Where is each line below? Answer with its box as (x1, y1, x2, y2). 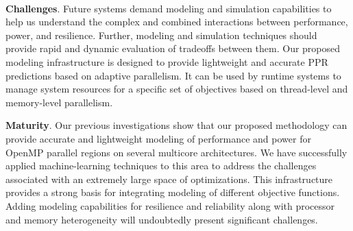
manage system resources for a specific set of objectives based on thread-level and (5, 82, 348, 96)
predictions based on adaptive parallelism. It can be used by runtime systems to (5, 68, 341, 82)
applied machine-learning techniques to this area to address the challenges (5, 158, 317, 173)
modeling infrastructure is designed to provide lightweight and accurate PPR (5, 54, 328, 69)
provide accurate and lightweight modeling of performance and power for (5, 131, 311, 145)
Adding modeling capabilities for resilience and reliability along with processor (5, 198, 335, 212)
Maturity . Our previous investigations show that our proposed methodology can (5, 118, 348, 132)
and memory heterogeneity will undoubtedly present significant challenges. (5, 212, 318, 226)
